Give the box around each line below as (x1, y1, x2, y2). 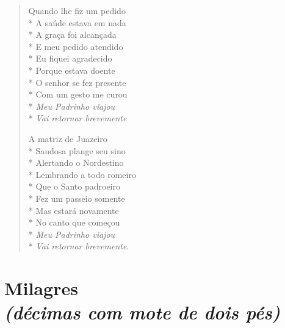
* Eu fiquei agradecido (28, 52, 112, 65)
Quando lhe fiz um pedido (28, 4, 126, 16)
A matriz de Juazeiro (28, 132, 107, 144)
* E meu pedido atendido (28, 40, 123, 52)
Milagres (4, 276, 78, 301)
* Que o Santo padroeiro (28, 180, 121, 193)
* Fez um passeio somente (28, 191, 125, 204)
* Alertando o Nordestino (28, 156, 124, 169)
